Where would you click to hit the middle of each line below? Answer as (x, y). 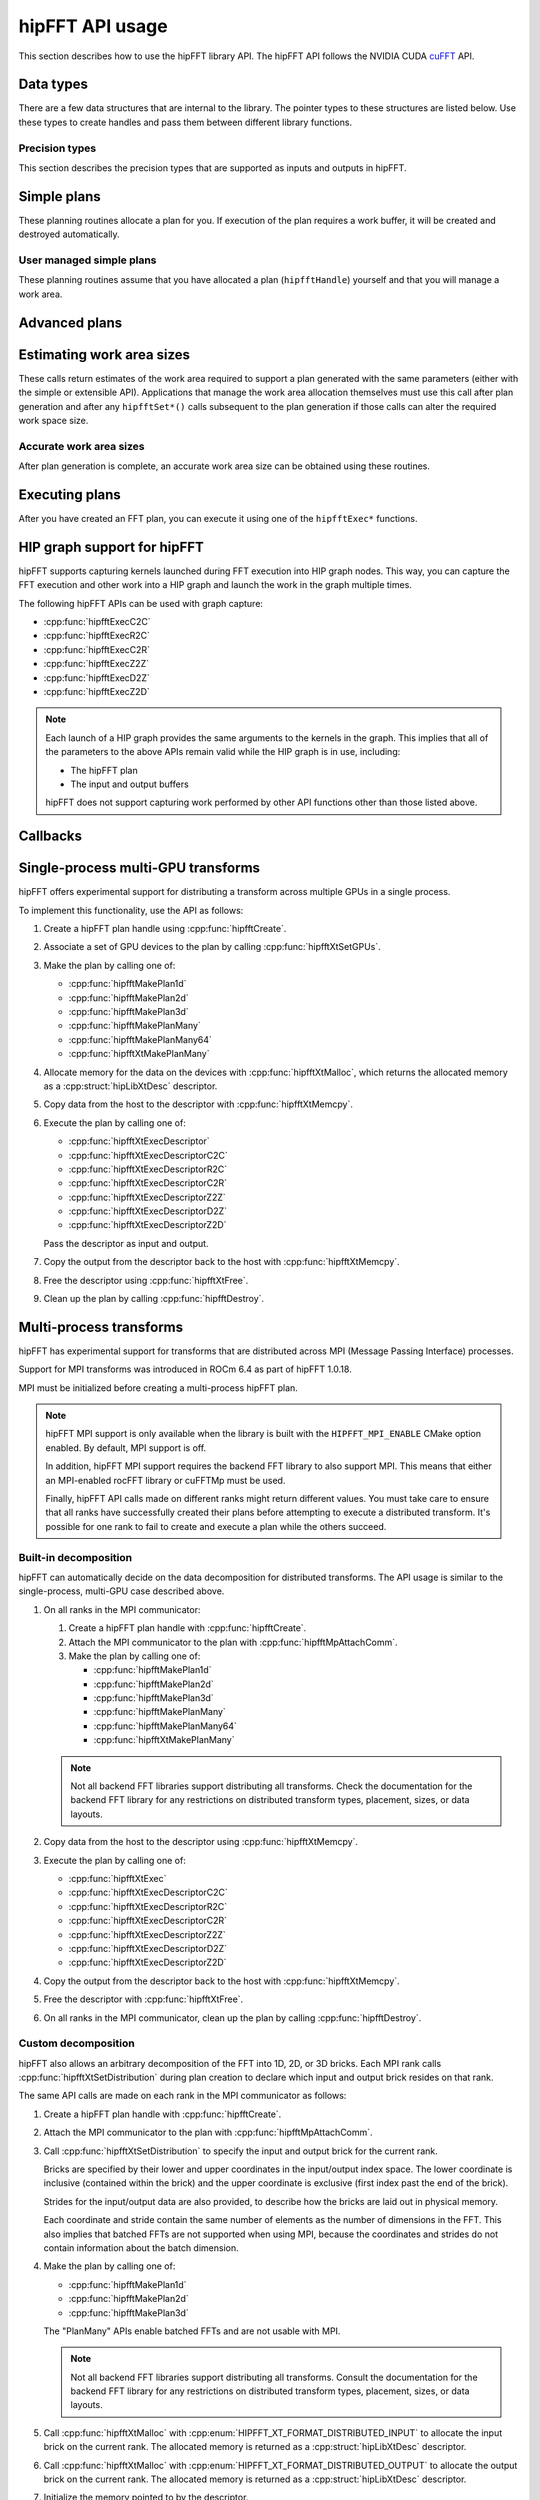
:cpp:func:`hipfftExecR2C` (96, 636)
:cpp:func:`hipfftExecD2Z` (96, 677)
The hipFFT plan (104, 770)
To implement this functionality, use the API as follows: (131, 910)
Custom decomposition (76, 2043)
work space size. (53, 420)
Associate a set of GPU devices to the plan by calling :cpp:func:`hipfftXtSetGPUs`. (212, 947)
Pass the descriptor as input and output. (126, 1243)
